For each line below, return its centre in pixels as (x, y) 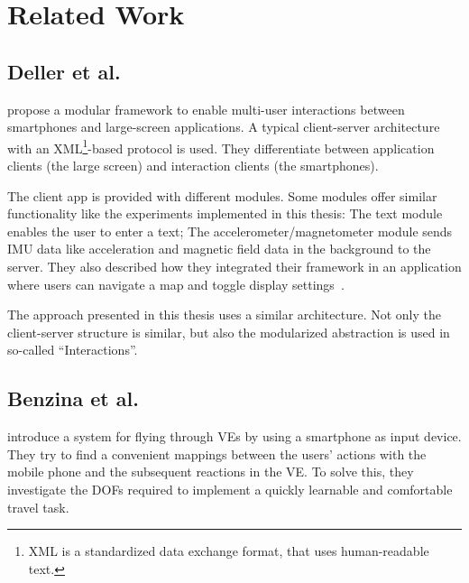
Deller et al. (64, 71)
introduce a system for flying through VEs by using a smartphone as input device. (234, 436)
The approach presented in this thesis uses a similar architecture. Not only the (224, 315)
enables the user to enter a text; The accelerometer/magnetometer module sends (230, 231)
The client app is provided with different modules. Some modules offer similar (222, 195)
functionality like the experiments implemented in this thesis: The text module (225, 213)
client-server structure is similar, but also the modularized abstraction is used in (229, 332)
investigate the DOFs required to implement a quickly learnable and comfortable (230, 489)
